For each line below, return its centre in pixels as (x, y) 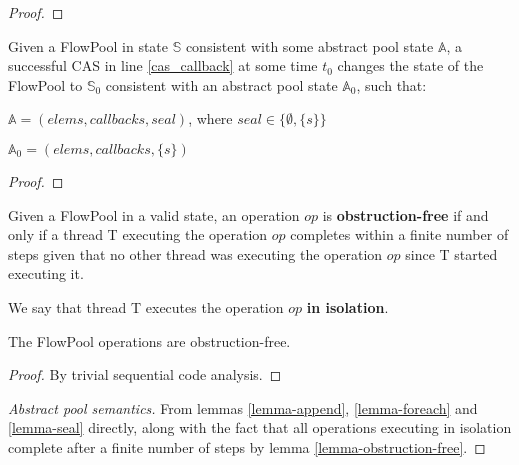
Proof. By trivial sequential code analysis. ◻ (145, 374)
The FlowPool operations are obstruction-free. (149, 340)
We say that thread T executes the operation (146, 306)
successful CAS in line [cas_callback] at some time (163, 65)
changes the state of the (410, 65)
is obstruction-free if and (405, 214)
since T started (451, 253)
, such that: (391, 84)
